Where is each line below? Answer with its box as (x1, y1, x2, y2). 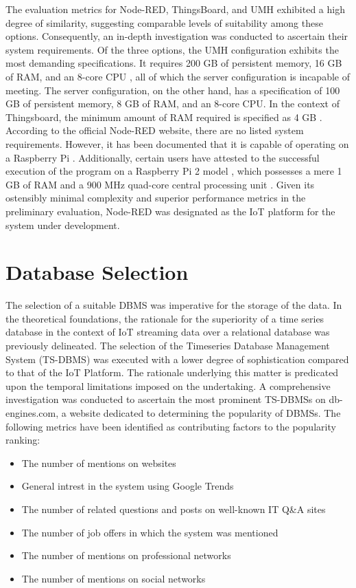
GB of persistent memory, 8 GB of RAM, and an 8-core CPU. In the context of (5, 96, 340, 111)
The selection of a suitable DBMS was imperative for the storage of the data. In (5, 298, 342, 312)
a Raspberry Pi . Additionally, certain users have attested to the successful (5, 150, 320, 164)
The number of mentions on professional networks (21, 548, 231, 563)
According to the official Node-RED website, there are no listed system (5, 123, 304, 138)
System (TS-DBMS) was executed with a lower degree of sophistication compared (5, 351, 349, 366)
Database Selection (5, 258, 189, 286)
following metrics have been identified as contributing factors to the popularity (5, 419, 336, 433)
